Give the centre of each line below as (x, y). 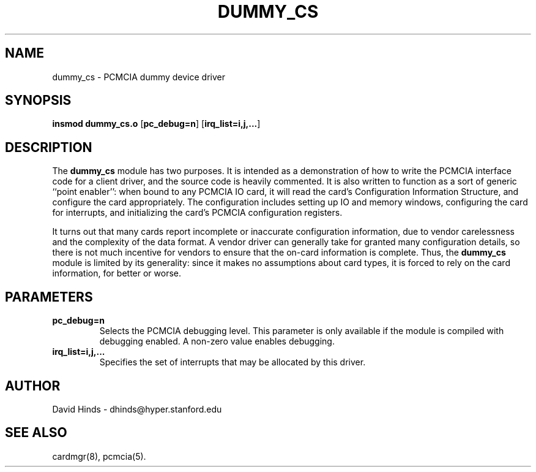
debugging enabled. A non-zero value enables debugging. (217, 341)
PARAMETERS (49, 297)
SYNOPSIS (38, 101)
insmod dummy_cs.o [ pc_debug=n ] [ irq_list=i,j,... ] (156, 124)
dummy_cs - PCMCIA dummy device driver (139, 77)
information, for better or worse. (117, 273)
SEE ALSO (36, 433)
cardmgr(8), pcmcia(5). (99, 456)
